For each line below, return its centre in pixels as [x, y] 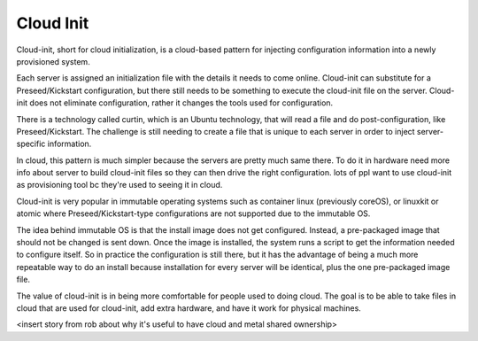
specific [31, 144]
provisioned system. [53, 61]
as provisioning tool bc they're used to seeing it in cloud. [119, 185]
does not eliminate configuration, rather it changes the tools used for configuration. [181, 103]
